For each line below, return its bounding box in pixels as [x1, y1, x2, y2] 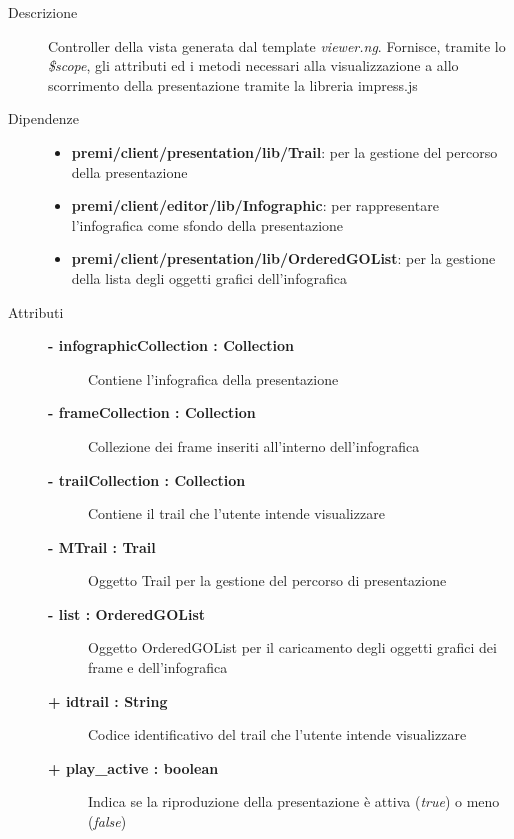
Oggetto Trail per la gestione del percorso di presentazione [88, 570, 447, 591]
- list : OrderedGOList [48, 603, 205, 624]
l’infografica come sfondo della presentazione [71, 214, 344, 235]
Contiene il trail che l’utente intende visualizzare [88, 503, 385, 524]
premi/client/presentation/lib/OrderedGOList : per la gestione [71, 248, 496, 269]
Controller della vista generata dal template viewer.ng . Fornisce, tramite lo [48, 35, 506, 56]
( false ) [88, 811, 127, 832]
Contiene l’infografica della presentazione [88, 368, 339, 389]
